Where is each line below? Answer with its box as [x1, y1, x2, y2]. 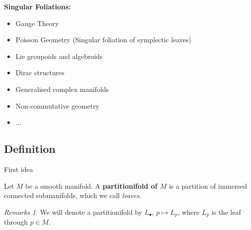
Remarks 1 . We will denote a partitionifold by [4, 206, 142, 217]
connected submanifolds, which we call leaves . [4, 190, 142, 201]
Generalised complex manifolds [15, 84, 109, 94]
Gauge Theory [15, 18, 59, 28]
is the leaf [211, 206, 241, 217]
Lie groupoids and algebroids [15, 51, 103, 61]
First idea [4, 164, 33, 174]
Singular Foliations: [4, 1, 71, 11]
